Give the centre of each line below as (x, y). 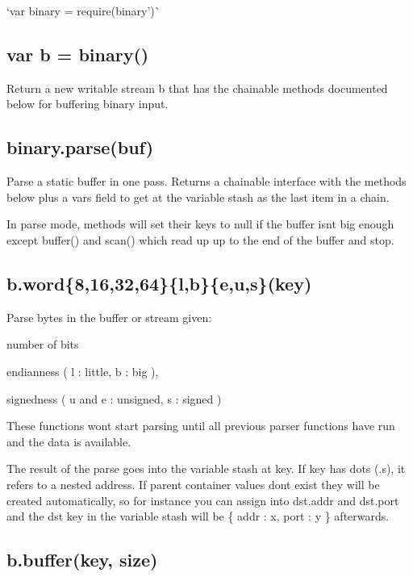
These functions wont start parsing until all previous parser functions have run (201, 426)
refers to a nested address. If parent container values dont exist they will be (193, 484)
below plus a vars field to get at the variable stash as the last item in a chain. (198, 197)
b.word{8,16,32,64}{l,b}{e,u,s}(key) (159, 283)
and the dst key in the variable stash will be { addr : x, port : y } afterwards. (198, 516)
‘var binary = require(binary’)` (83, 10)
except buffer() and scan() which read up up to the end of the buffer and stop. (200, 239)
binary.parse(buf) (80, 147)
